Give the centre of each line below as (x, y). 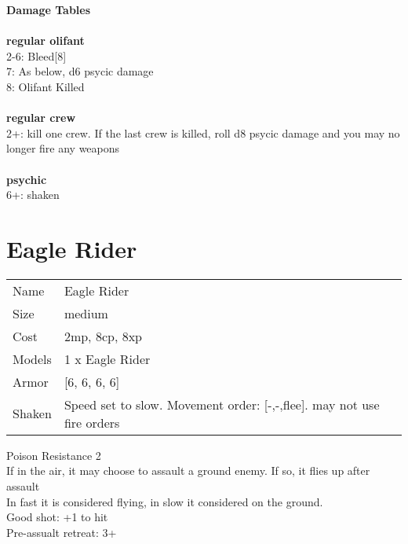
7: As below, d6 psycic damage (80, 71)
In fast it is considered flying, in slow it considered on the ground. (165, 501)
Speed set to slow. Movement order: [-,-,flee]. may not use (222, 404)
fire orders (92, 422)
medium (86, 313)
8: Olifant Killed (46, 86)
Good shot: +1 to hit (57, 517)
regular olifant (46, 40)
